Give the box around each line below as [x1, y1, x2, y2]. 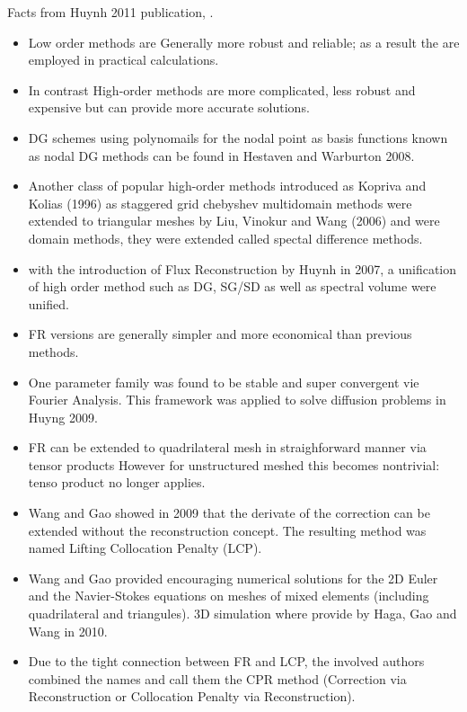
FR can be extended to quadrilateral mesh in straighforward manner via [28, 438, 427, 457]
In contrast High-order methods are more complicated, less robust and [28, 80, 416, 99]
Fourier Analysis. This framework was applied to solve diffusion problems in [28, 390, 446, 409]
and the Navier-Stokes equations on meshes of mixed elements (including [28, 586, 429, 605]
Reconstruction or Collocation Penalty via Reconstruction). [28, 687, 356, 706]
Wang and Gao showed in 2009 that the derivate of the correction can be [28, 503, 430, 522]
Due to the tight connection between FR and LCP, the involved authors [28, 652, 425, 671]
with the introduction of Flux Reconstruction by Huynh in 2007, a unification [28, 259, 457, 278]
